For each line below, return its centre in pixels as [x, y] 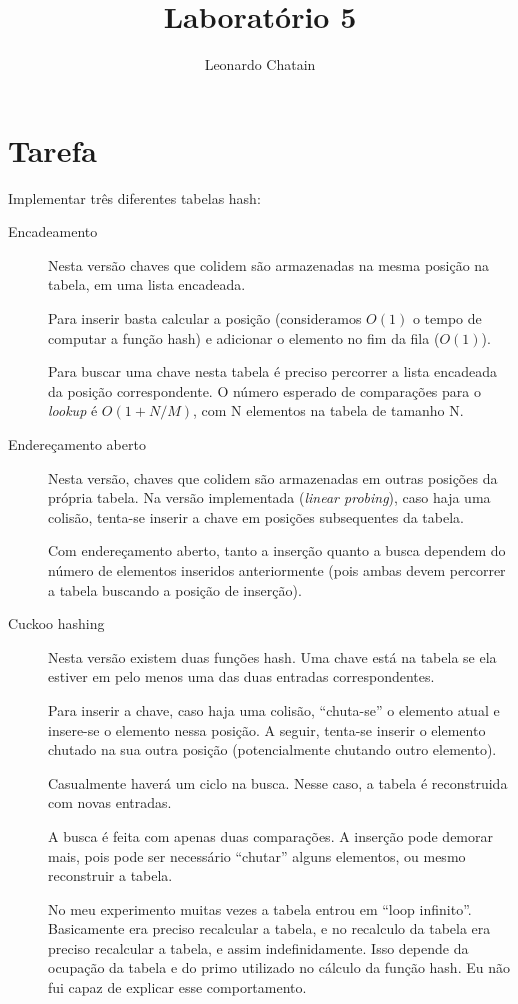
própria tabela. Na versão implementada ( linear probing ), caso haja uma [269, 497]
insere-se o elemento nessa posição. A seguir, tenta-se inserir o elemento [267, 729]
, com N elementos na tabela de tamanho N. [328, 410]
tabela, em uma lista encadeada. [147, 284]
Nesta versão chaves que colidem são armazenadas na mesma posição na [269, 264]
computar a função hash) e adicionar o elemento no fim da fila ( [244, 337]
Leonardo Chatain [260, 64]
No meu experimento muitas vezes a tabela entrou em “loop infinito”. [260, 908]
